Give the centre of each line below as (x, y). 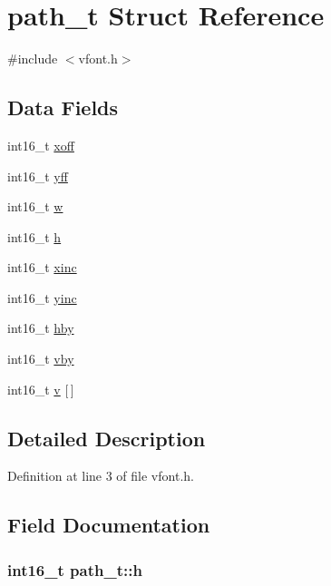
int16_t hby (41, 328)
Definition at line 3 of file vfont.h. (101, 476)
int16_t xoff (41, 145)
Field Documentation (109, 525)
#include (33, 59)
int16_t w (35, 206)
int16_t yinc (42, 297)
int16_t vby (41, 359)
